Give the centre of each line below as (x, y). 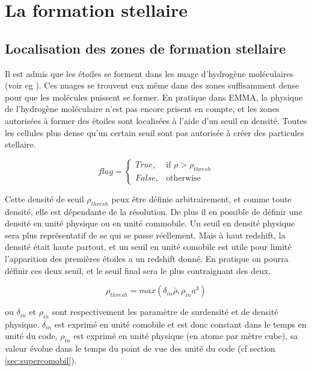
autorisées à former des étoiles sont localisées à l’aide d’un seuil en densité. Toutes (156, 120)
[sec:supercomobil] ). (41, 360)
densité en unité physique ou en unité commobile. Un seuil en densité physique (150, 223)
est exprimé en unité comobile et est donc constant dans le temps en (180, 324)
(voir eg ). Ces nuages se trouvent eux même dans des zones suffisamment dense (152, 85)
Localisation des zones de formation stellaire (145, 48)
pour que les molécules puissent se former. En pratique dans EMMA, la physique (154, 97)
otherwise (183, 178)
